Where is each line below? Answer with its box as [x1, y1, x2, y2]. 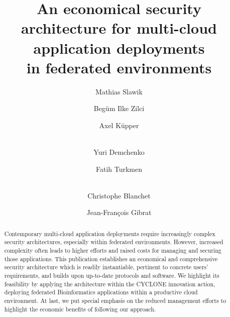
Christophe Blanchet [87, 190, 151, 200]
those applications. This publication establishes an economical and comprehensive [4, 254, 218, 263]
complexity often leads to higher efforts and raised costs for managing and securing [4, 246, 221, 255]
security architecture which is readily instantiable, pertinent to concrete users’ [4, 263, 208, 271]
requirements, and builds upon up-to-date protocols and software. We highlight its [4, 271, 219, 280]
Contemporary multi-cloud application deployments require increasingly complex [4, 229, 215, 238]
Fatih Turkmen [95, 163, 143, 174]
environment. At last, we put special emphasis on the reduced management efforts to [4, 296, 226, 305]
